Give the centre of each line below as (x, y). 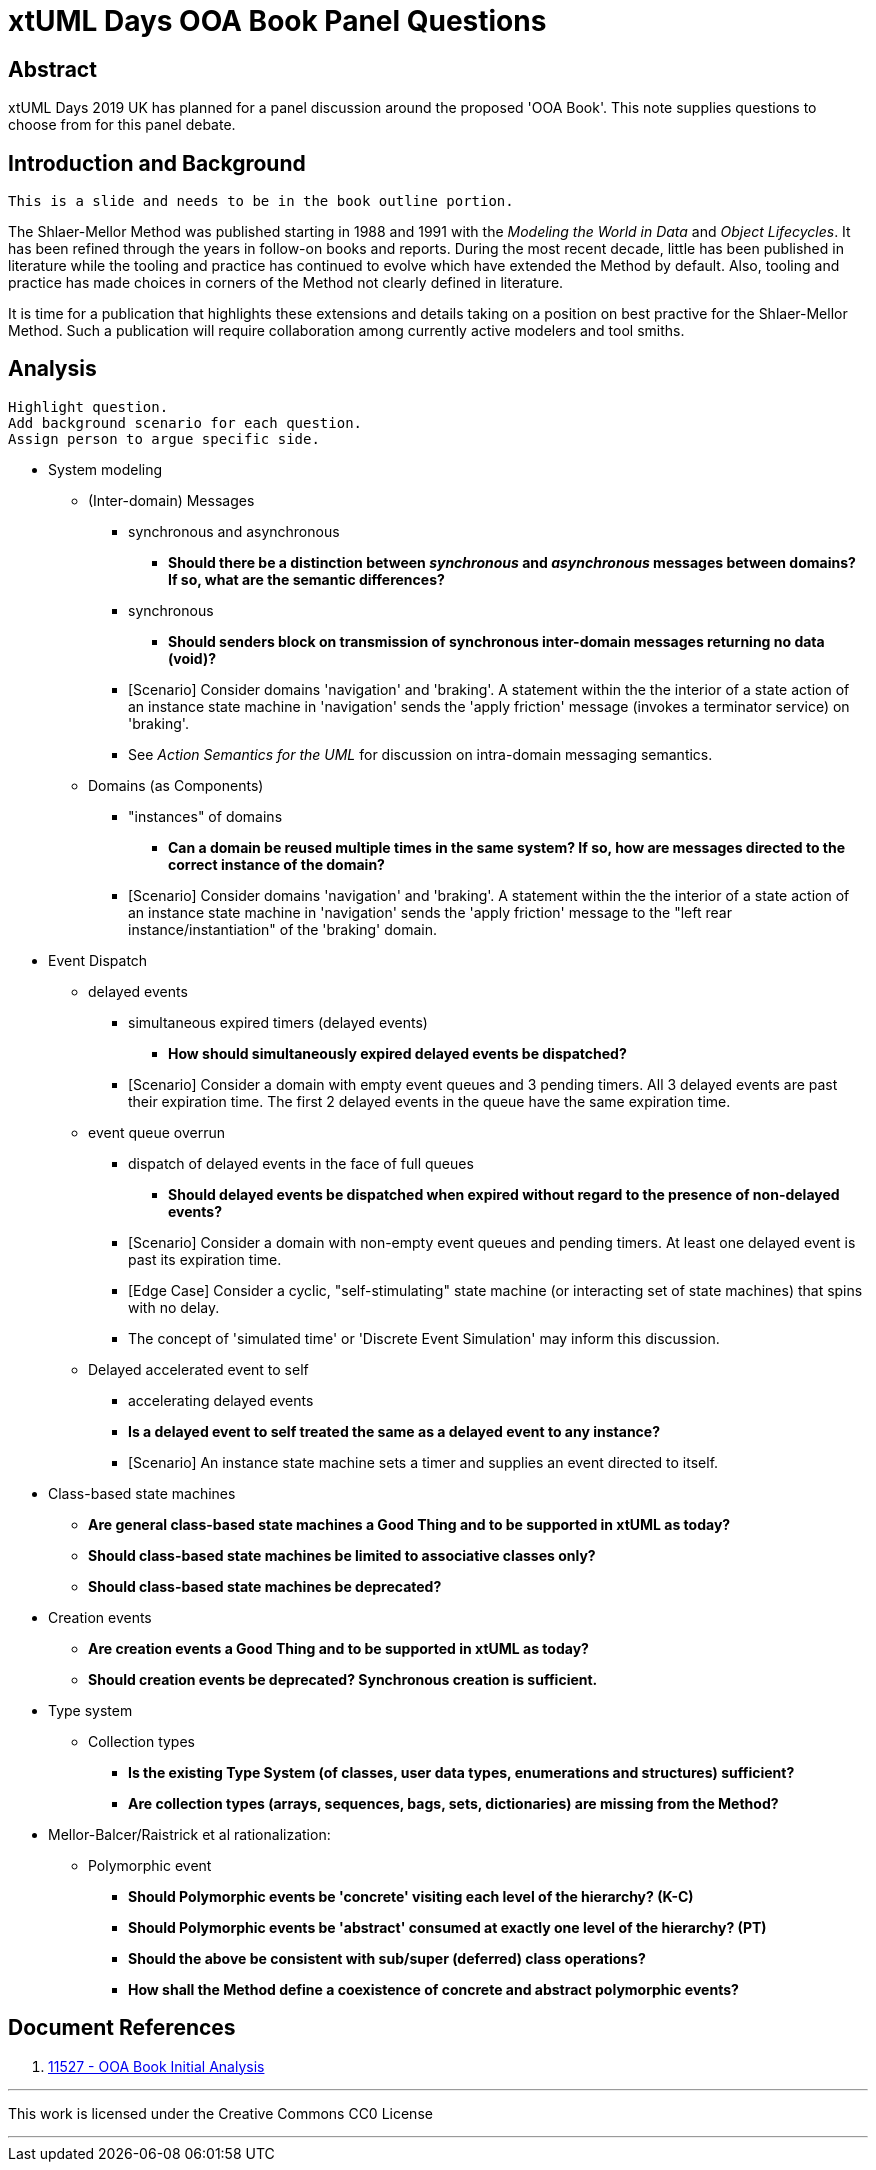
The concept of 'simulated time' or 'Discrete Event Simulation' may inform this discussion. (424, 1338)
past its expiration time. (205, 1259)
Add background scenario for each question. (185, 422)
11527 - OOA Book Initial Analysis (156, 2066)
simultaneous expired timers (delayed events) (278, 1022)
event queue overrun (157, 1132)
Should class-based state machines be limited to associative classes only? (342, 1555)
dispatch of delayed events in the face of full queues (301, 1163)
